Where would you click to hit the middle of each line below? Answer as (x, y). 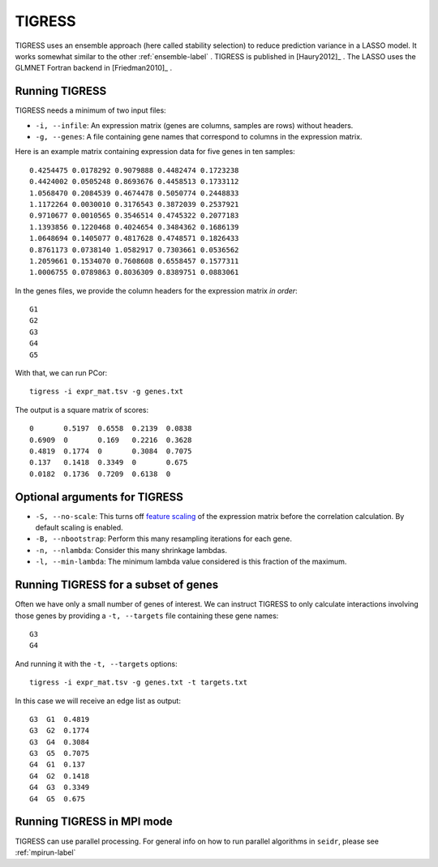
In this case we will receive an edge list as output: (98, 701)
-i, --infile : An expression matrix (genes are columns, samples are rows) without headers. (194, 125)
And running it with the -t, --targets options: (96, 663)
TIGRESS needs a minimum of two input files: (90, 110)
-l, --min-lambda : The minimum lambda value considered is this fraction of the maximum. (191, 562)
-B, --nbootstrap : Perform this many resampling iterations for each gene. (163, 539)
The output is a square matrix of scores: (82, 410)
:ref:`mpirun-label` (45, 852)
